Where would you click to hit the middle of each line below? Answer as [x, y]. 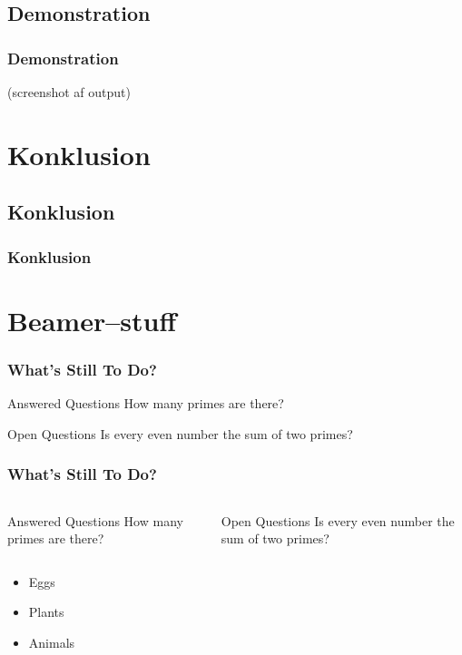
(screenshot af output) [69, 92]
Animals [52, 642]
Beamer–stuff [92, 320]
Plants [46, 612]
